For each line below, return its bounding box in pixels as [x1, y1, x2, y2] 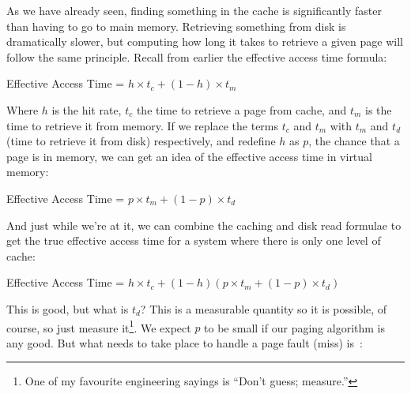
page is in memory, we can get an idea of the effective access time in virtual [6, 148, 372, 164]
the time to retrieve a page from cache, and [136, 101, 347, 118]
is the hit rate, [51, 101, 122, 118]
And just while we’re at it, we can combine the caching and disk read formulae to [6, 216, 402, 233]
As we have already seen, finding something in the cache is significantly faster [6, 2, 382, 18]
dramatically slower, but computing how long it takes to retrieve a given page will [6, 33, 403, 50]
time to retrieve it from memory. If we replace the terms [6, 117, 279, 133]
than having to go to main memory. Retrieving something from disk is [6, 17, 346, 34]
